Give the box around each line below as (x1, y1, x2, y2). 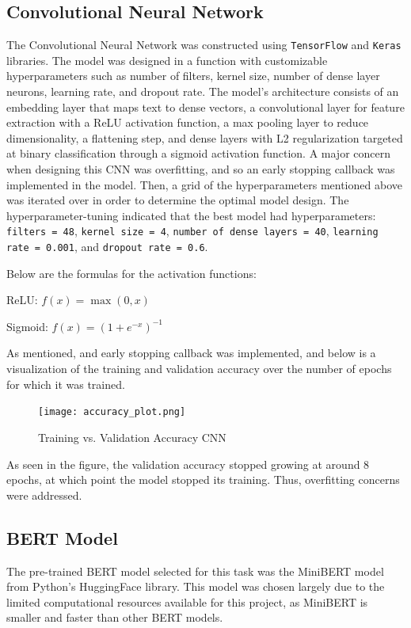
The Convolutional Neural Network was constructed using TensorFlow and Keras (6, 36, 401, 53)
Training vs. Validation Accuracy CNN (38, 428, 226, 445)
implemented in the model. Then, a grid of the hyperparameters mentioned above (6, 176, 402, 192)
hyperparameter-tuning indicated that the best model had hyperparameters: (6, 207, 376, 223)
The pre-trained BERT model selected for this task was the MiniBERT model (6, 562, 384, 579)
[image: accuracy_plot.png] (38, 406, 186, 418)
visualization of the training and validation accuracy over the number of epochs (6, 360, 392, 377)
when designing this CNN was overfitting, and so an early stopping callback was (6, 161, 395, 177)
